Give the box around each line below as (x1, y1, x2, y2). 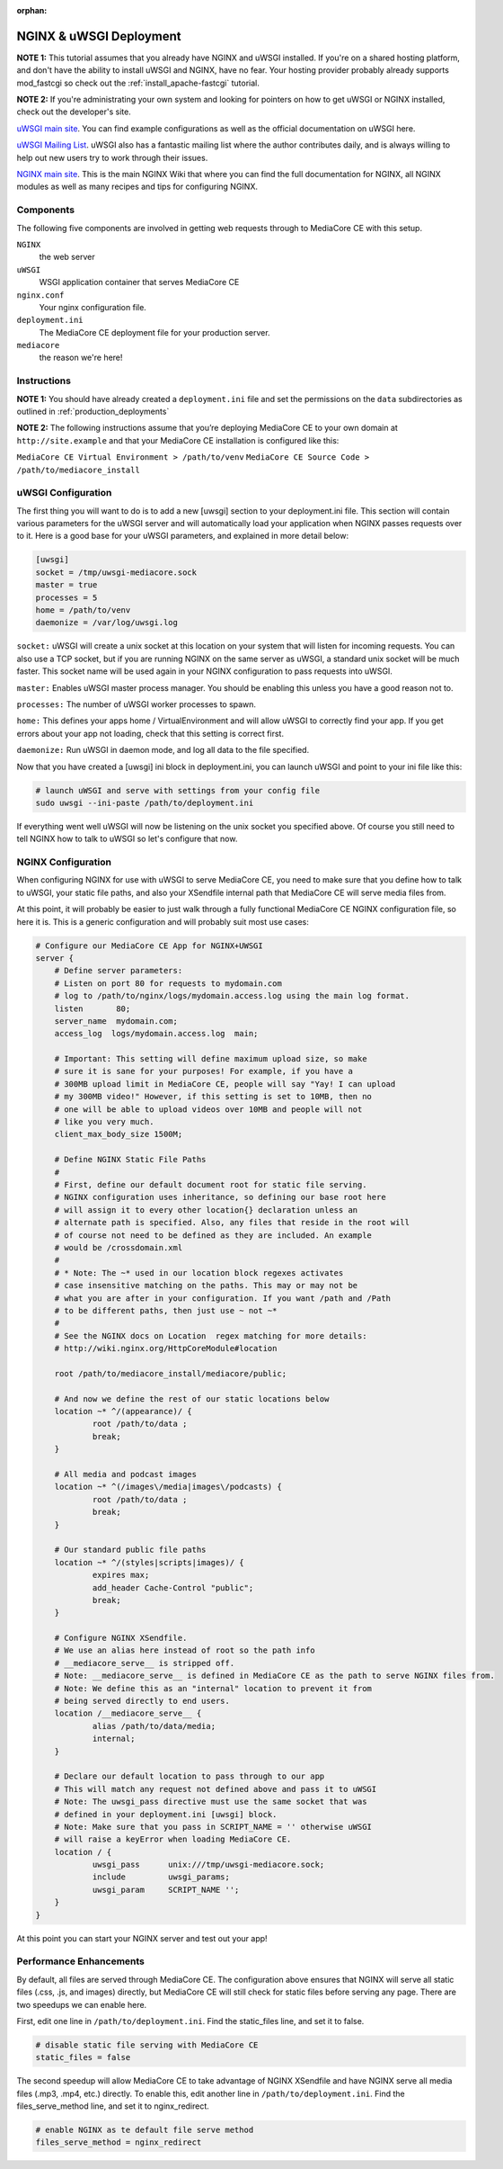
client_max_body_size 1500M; (54, 1129, 183, 1140)
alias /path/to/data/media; (92, 1721, 216, 1731)
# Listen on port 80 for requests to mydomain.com (54, 978, 282, 989)
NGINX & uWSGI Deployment (16, 28, 181, 44)
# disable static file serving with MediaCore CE (35, 2039, 259, 2050)
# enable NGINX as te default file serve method (35, 2125, 254, 2136)
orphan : (16, 5, 48, 15)
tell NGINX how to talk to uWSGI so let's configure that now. (16, 833, 238, 845)
